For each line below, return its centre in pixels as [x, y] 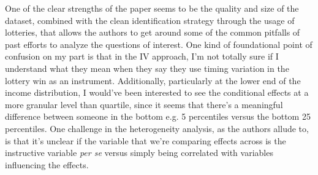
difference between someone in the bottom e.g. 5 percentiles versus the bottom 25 [158, 116]
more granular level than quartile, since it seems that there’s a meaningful [144, 104]
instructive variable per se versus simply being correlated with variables [139, 153]
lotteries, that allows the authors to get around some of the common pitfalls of [153, 32]
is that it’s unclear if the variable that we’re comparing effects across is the [146, 140]
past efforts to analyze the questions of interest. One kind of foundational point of [159, 44]
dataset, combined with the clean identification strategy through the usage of [150, 20]
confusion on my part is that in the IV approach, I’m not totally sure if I [142, 56]
